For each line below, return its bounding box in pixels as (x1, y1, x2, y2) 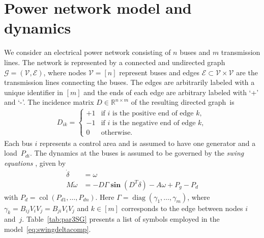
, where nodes (43, 67, 86, 77)
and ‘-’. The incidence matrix (4, 97, 94, 107)
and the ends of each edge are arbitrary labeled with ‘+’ (83, 86, 259, 97)
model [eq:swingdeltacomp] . (4, 223, 91, 234)
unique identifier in (4, 86, 63, 97)
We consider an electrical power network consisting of (4, 47, 171, 57)
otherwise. (101, 129, 133, 137)
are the (236, 67, 258, 77)
